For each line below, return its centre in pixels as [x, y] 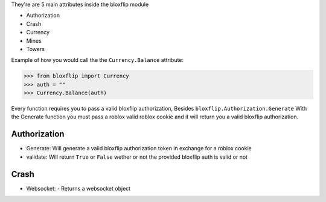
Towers [36, 49]
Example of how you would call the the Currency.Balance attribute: [97, 60]
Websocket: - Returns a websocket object [78, 188]
